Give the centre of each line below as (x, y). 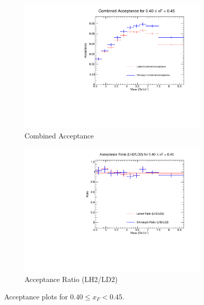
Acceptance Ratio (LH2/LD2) (71, 279)
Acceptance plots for (36, 296)
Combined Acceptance (59, 135)
